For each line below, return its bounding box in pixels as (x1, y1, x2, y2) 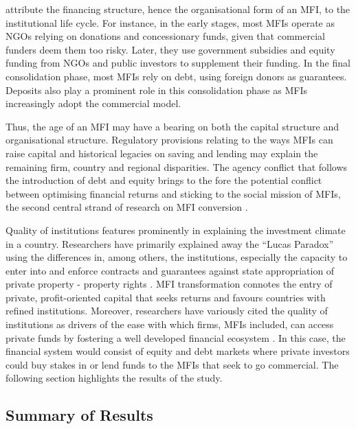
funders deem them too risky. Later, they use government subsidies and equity (5, 42, 335, 56)
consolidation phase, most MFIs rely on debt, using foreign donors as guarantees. (5, 69, 347, 83)
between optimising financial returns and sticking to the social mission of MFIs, (5, 186, 341, 200)
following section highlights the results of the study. (5, 371, 223, 385)
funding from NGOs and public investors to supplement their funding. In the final (5, 56, 351, 70)
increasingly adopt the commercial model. (5, 96, 181, 111)
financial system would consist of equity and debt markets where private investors (5, 344, 350, 358)
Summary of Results (5, 404, 153, 426)
